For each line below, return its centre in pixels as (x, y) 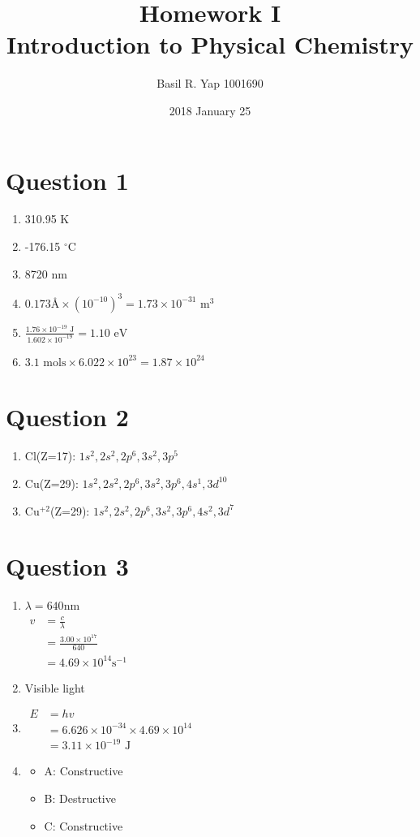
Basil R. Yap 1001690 (210, 83)
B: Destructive (80, 798)
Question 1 (67, 180)
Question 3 (67, 566)
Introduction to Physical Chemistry (210, 44)
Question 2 (67, 417)
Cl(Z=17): (50, 456)
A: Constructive (84, 771)
